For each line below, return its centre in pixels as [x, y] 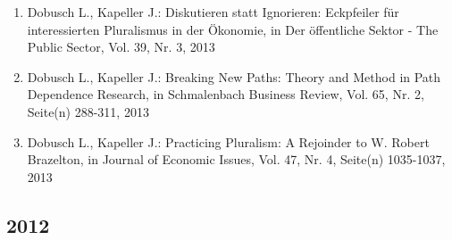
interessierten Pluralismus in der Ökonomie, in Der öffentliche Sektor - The [233, 29]
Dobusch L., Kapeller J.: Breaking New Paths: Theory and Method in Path [234, 76]
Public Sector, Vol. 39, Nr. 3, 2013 [121, 47]
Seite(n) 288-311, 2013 [88, 111]
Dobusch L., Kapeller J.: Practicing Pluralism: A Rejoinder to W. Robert [228, 141]
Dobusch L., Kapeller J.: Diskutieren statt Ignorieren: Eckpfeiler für [213, 12]
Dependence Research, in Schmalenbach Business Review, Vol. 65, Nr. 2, [226, 94]
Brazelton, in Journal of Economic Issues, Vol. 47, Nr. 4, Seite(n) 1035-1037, [236, 159]
